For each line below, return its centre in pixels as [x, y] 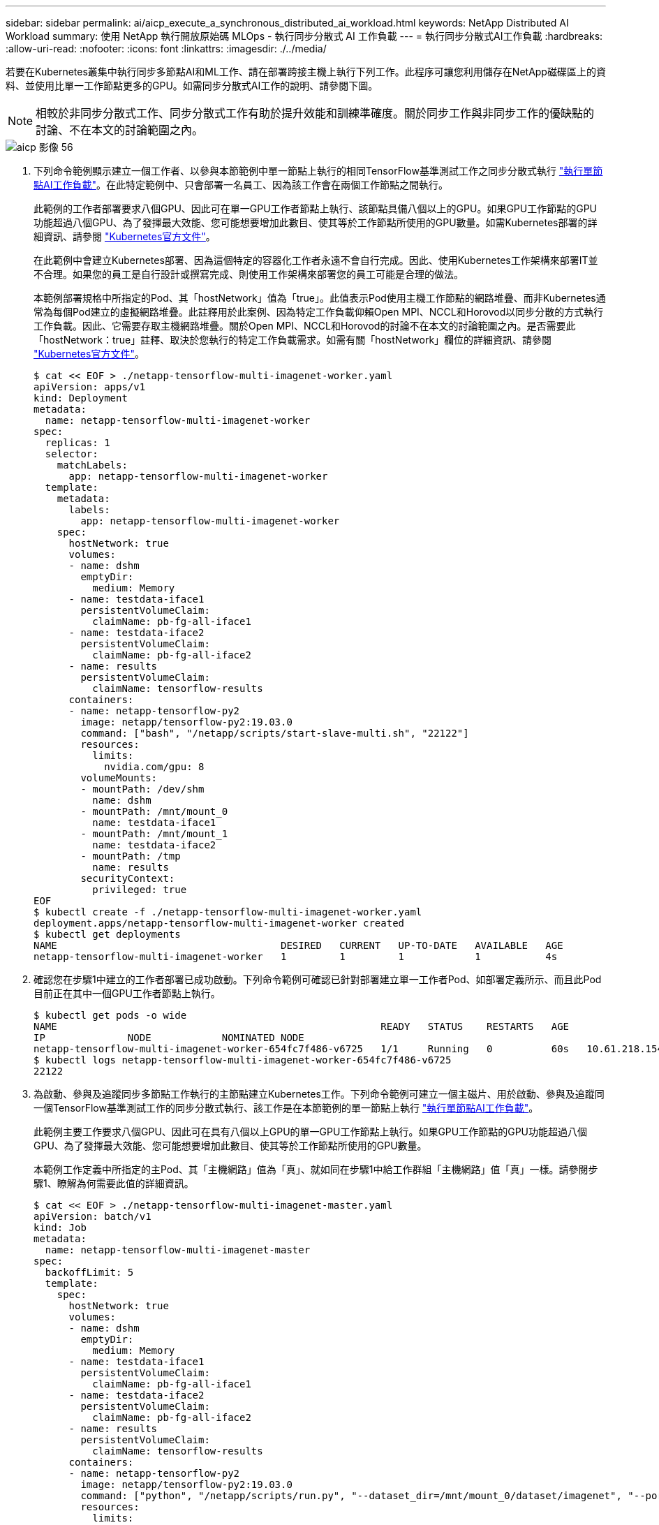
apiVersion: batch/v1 [92, 1216]
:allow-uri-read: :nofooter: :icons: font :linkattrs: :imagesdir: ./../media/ [166, 49]
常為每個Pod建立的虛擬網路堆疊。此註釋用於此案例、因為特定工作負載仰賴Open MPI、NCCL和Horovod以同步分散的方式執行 [319, 312]
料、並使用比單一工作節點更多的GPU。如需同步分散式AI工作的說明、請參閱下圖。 [192, 86]
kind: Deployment [81, 398]
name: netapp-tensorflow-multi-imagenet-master [178, 1250]
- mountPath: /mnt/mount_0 [154, 811]
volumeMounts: [119, 778]
